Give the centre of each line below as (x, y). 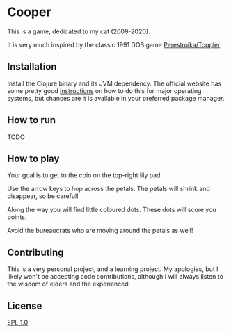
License (25, 306)
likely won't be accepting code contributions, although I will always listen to (115, 277)
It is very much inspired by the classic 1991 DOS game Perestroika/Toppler (114, 44)
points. (17, 217)
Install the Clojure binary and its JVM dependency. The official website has (114, 83)
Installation (32, 67)
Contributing (35, 252)
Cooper (29, 12)
